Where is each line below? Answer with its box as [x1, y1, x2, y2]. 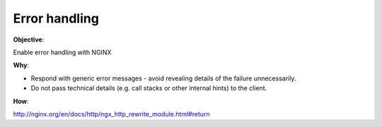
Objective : [13, 35, 45, 44]
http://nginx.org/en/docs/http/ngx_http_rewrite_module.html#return [13, 109, 210, 118]
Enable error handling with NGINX [13, 48, 112, 56]
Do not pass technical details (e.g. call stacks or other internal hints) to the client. [30, 84, 267, 92]
